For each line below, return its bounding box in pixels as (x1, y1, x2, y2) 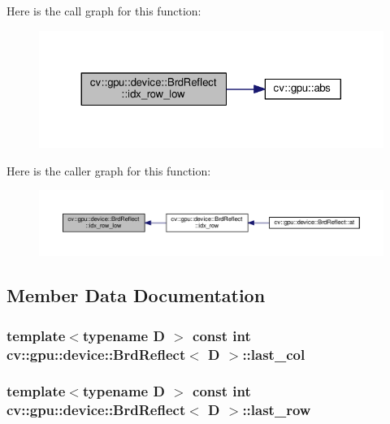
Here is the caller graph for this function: (6, 162, 211, 179)
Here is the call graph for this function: (6, 2, 201, 19)
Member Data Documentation (6, 283, 266, 308)
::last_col (242, 344, 305, 364)
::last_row (242, 400, 311, 420)
